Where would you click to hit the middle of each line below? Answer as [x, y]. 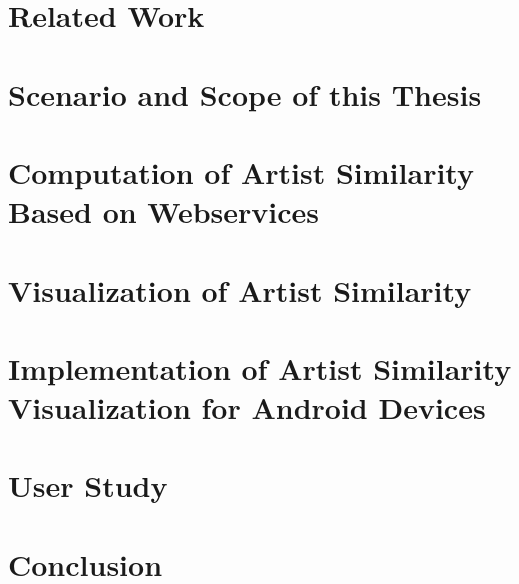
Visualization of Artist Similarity [240, 289]
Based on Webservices [164, 211]
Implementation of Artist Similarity [260, 367]
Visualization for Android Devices [247, 407]
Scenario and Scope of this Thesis [245, 93]
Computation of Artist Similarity [241, 171]
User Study [88, 485]
